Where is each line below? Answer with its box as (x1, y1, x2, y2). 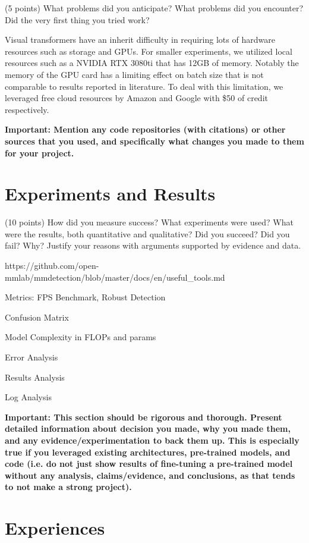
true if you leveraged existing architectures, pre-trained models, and (5, 445, 291, 458)
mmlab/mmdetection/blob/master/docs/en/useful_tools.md (5, 271, 225, 283)
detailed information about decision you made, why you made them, (5, 422, 291, 435)
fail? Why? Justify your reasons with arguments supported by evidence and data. (5, 239, 301, 252)
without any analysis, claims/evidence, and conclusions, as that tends (5, 469, 295, 481)
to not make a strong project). (5, 481, 132, 493)
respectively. (5, 103, 49, 115)
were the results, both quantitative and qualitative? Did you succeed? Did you (5, 227, 290, 240)
